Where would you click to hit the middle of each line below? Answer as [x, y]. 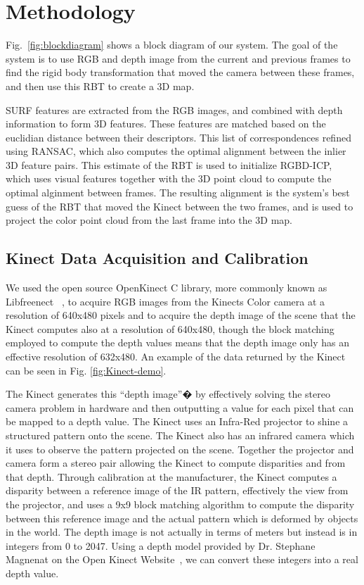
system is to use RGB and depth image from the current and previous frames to [178, 58]
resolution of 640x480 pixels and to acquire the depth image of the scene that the [181, 315]
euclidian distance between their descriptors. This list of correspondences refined [178, 137]
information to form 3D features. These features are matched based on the [166, 124]
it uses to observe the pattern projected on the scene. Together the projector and [180, 449]
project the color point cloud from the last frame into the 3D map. [149, 220]
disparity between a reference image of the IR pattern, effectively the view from [177, 490]
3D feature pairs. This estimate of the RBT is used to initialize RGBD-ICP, [169, 164]
